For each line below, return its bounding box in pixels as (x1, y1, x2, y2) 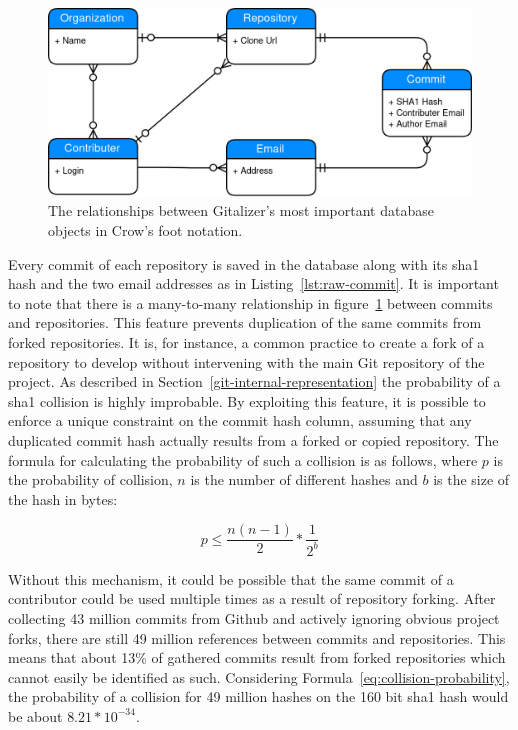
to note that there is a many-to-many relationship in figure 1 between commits (8, 292, 493, 313)
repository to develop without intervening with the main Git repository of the (8, 351, 485, 372)
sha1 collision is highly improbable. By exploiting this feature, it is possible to (8, 390, 486, 411)
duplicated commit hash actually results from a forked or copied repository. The (8, 429, 499, 450)
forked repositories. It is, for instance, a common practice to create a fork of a (8, 331, 485, 352)
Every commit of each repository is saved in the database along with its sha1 (8, 253, 480, 274)
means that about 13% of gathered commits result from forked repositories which (8, 647, 506, 668)
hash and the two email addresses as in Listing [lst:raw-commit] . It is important (8, 273, 499, 294)
